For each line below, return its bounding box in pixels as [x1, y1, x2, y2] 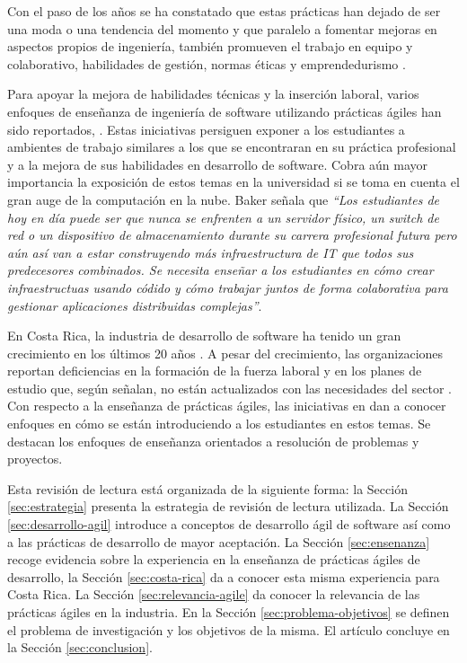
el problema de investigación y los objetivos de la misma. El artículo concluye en [7, 620, 450, 639]
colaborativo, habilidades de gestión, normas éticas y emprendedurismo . [7, 54, 406, 73]
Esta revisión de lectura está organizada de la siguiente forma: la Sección [7, 479, 408, 498]
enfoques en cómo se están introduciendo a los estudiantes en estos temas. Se [7, 414, 431, 433]
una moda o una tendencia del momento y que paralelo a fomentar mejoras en [7, 19, 437, 38]
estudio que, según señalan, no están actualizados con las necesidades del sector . [7, 378, 452, 397]
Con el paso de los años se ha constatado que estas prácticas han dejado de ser [7, 2, 441, 20]
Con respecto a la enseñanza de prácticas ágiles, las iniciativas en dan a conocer [7, 396, 446, 415]
